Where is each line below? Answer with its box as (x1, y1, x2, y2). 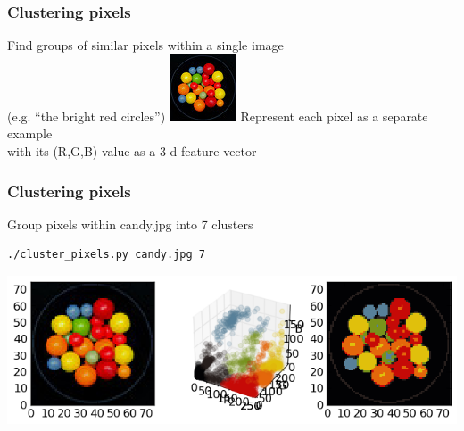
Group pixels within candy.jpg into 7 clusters (7, 214, 253, 233)
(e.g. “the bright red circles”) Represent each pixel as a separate (7, 106, 428, 125)
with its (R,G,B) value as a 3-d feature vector (7, 142, 257, 160)
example (7, 124, 53, 143)
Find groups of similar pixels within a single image (7, 36, 284, 54)
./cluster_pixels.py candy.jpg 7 (7, 248, 205, 261)
